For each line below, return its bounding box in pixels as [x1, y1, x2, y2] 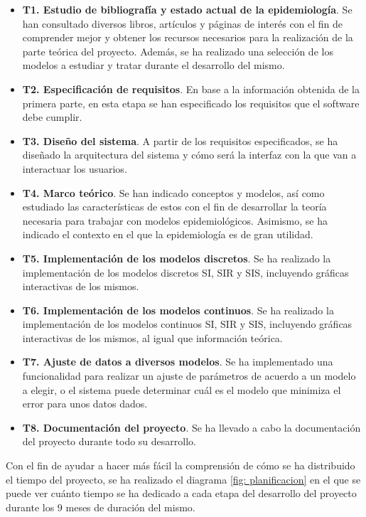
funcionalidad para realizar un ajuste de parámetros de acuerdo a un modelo [22, 368, 356, 383]
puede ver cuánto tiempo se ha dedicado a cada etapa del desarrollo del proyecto [6, 486, 357, 501]
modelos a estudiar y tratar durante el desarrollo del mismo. [22, 58, 285, 73]
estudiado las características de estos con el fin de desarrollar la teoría [22, 199, 327, 214]
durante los [6, 499, 55, 514]
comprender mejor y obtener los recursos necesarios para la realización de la [22, 30, 353, 45]
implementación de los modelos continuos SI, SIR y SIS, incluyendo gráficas [22, 316, 352, 331]
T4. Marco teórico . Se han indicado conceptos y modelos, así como [22, 185, 325, 200]
